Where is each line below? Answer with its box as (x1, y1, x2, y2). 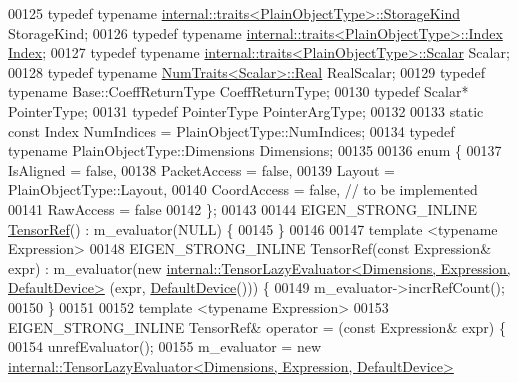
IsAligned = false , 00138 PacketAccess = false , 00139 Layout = (8, 159, 395, 180)
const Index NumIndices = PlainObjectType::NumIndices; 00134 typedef (8, 120, 455, 141)
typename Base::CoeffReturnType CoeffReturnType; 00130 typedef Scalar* (8, 81, 469, 102)
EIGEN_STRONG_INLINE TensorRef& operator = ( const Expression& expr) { (8, 316, 506, 337)
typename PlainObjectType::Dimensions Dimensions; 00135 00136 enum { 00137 (8, 140, 502, 161)
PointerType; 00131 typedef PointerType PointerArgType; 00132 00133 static (8, 100, 484, 121)
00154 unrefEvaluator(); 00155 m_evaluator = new (8, 336, 321, 357)
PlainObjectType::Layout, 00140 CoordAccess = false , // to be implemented (8, 179, 478, 200)
